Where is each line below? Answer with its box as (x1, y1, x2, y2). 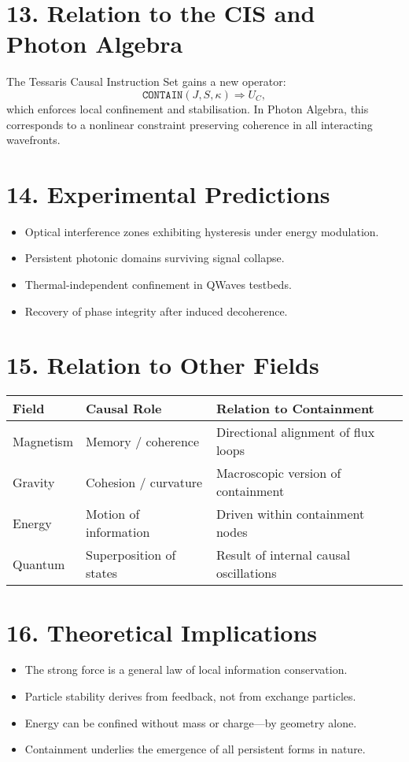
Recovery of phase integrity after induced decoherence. (24, 302, 288, 319)
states (85, 564, 118, 583)
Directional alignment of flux (216, 423, 375, 442)
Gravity (13, 472, 55, 491)
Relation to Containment (216, 399, 374, 418)
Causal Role (85, 399, 162, 418)
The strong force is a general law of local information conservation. (24, 661, 348, 678)
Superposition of (85, 546, 176, 564)
